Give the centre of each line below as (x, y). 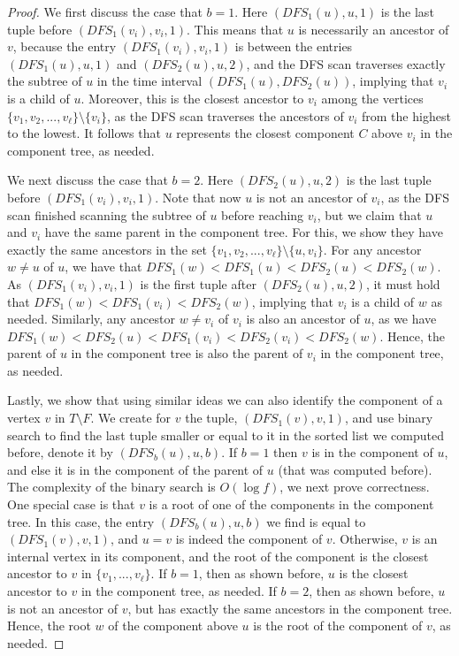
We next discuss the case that (88, 180)
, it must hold (403, 283)
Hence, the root (49, 625)
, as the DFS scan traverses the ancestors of (226, 115)
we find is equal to (316, 521)
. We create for (131, 418)
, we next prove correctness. (355, 487)
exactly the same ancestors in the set (107, 249)
